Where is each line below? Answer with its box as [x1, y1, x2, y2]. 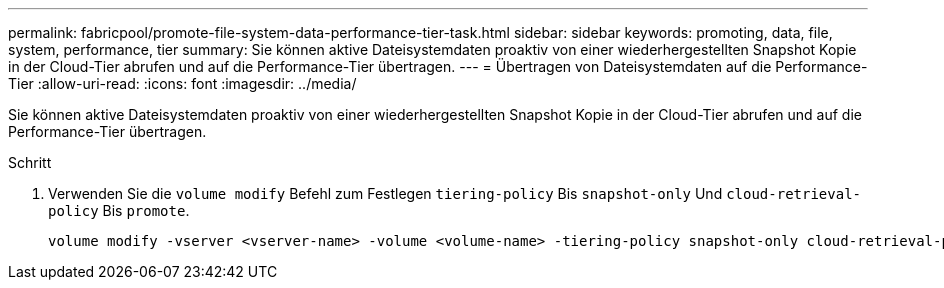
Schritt [8, 154, 52, 171]
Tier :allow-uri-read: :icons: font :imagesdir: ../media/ [8, 75, 357, 92]
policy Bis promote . [48, 202, 190, 219]
